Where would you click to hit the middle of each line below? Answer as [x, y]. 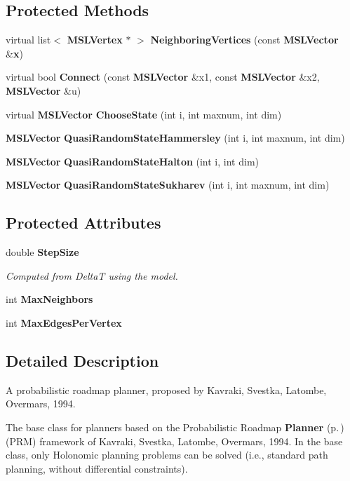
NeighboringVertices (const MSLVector [244, 40]
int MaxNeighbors [49, 299]
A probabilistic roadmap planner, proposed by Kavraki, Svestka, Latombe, [166, 389]
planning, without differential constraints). [97, 468]
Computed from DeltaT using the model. [92, 275]
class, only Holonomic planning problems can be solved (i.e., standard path [167, 455]
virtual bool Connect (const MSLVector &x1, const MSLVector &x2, [163, 77]
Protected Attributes [83, 223]
